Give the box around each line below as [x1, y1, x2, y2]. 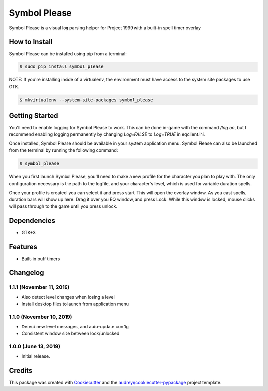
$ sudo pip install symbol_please [19, 64, 104, 69]
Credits [9, 366, 33, 375]
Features [9, 242, 37, 251]
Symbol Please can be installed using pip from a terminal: [9, 51, 127, 57]
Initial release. [21, 353, 50, 359]
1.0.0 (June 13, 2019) [9, 343, 61, 350]
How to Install [9, 38, 53, 46]
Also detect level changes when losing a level [21, 294, 115, 300]
